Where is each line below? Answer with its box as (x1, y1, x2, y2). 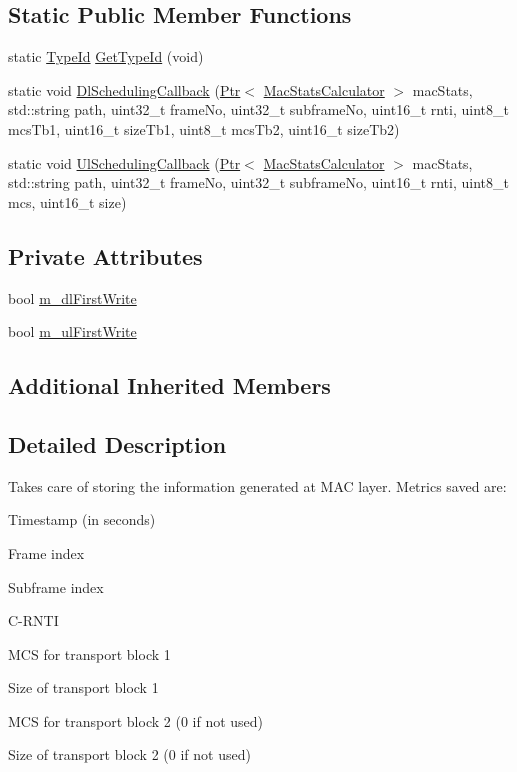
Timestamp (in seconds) (8, 509, 156, 530)
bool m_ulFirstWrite (8, 321, 137, 342)
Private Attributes (8, 240, 203, 271)
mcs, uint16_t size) (8, 191, 127, 212)
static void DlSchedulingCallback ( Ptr (8, 79, 241, 100)
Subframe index (8, 576, 104, 597)
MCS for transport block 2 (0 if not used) (8, 710, 264, 731)
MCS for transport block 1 (8, 643, 171, 664)
